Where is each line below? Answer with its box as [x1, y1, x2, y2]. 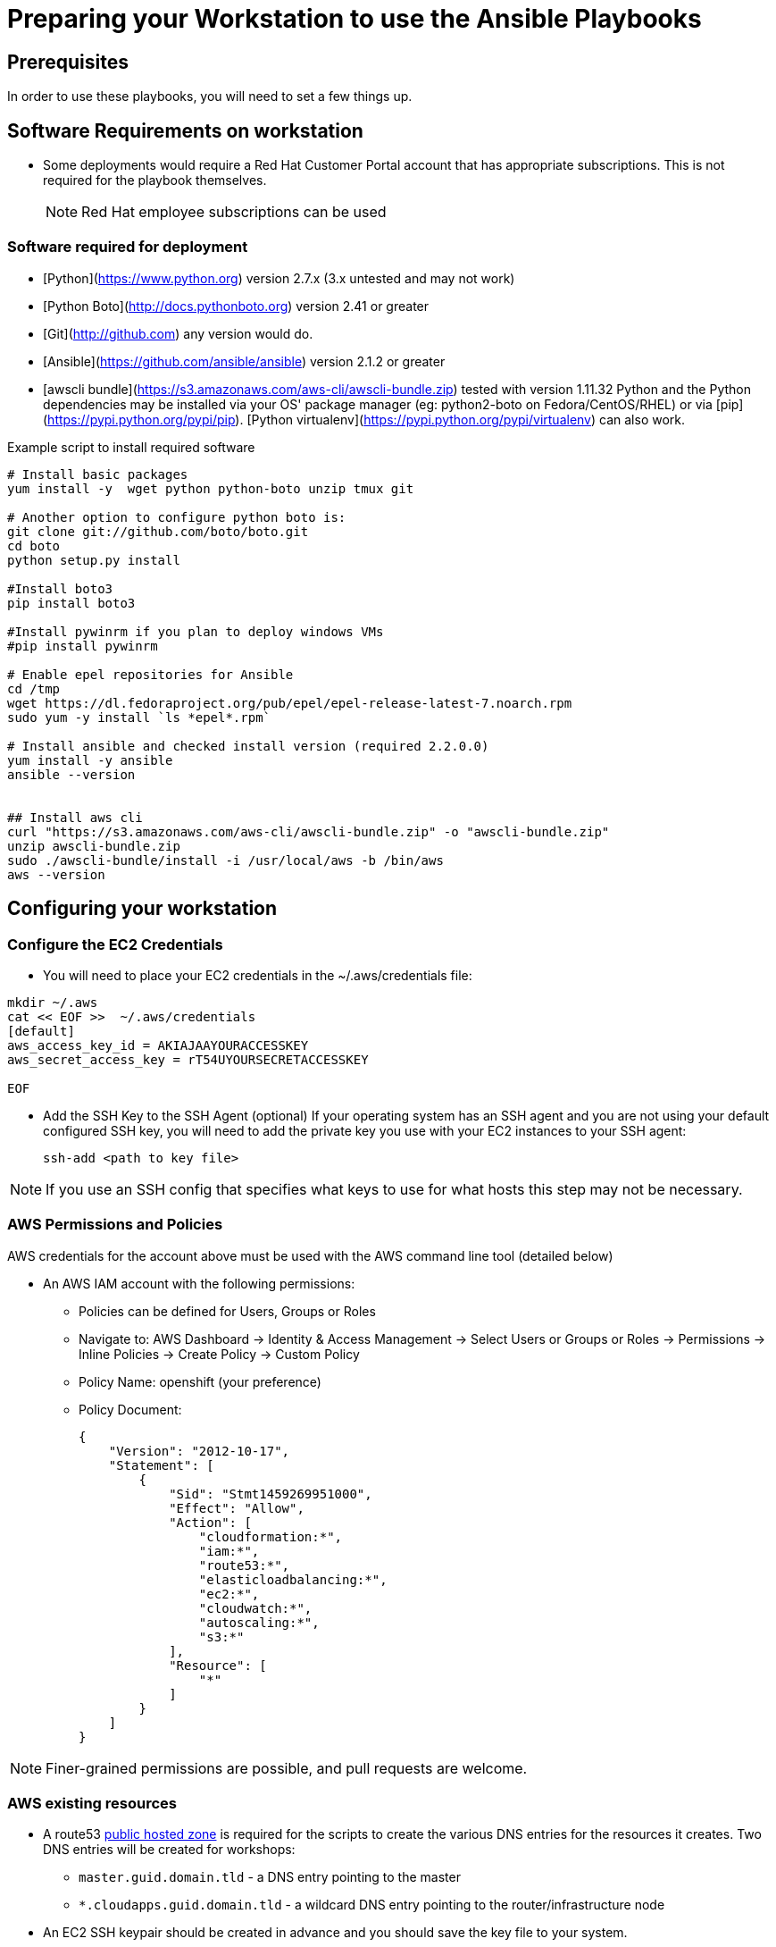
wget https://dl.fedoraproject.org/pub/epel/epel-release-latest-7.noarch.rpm [7, 695, 572, 710]
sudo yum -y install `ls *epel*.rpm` [7, 709, 271, 725]
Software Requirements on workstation [7, 119, 363, 142]
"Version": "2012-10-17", [108, 1443, 290, 1458]
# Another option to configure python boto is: [7, 509, 346, 525]
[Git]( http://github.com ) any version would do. [43, 325, 313, 341]
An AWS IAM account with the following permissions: [43, 1275, 355, 1291]
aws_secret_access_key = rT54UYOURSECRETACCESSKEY [7, 1052, 369, 1067]
